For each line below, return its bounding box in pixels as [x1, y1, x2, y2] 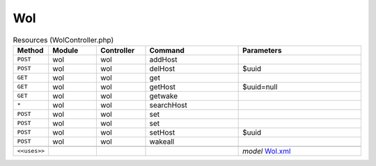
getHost [149, 82, 176, 92]
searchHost [149, 100, 187, 110]
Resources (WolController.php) [13, 35, 114, 44]
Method [17, 45, 44, 55]
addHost [149, 54, 178, 64]
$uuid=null [242, 82, 278, 92]
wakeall [149, 136, 175, 146]
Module [52, 45, 79, 55]
